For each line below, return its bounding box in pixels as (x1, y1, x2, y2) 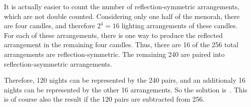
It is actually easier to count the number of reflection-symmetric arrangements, (4, 1, 240, 11)
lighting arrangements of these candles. (121, 20, 238, 31)
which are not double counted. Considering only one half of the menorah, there (4, 11, 240, 21)
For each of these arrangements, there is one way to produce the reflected (4, 30, 223, 40)
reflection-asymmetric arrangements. (4, 58, 112, 69)
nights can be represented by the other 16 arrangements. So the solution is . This (4, 84, 248, 94)
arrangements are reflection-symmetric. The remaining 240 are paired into (4, 49, 225, 59)
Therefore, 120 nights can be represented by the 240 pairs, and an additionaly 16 (4, 75, 246, 85)
